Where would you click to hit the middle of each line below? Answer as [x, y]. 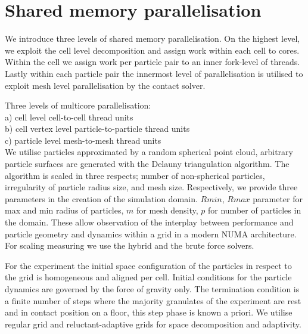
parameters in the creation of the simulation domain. [101, 198]
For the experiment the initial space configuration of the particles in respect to [148, 265]
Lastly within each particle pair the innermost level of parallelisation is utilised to [154, 73]
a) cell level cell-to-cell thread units [69, 117]
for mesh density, [167, 210]
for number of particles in [255, 210]
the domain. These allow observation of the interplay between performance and [149, 222]
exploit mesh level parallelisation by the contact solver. [105, 85]
